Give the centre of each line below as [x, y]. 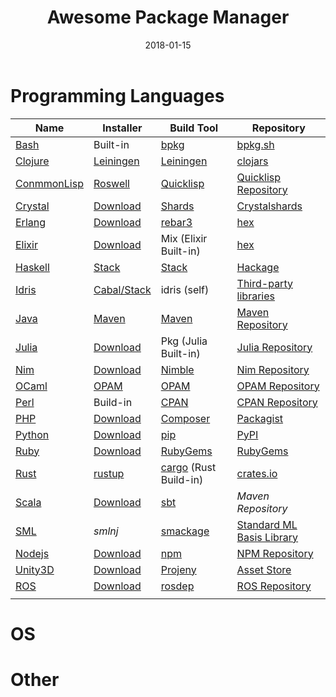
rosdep [177, 586]
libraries [255, 296]
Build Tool [194, 128]
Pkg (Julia [184, 341]
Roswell [111, 183]
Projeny [178, 569]
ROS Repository [274, 586]
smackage [185, 531]
